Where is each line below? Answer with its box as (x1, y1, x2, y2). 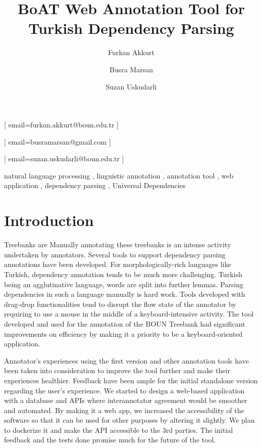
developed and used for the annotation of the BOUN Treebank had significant (4, 318, 245, 329)
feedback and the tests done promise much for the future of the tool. (4, 434, 216, 445)
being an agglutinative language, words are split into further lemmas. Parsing (4, 279, 244, 289)
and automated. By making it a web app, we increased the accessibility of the (4, 405, 244, 415)
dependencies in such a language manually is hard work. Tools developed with (4, 289, 245, 299)
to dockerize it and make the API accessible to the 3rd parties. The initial (4, 424, 233, 435)
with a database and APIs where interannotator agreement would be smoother (4, 395, 247, 406)
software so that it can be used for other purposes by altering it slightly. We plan (4, 415, 255, 425)
